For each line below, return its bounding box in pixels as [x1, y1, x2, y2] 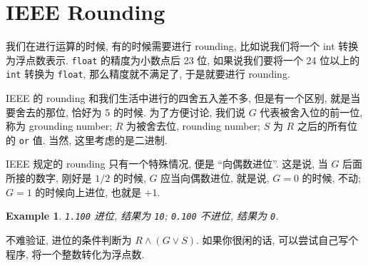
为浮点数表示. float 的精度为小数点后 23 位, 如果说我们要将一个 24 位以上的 [6, 52, 360, 67]
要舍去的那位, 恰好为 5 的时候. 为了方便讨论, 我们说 [6, 104, 245, 119]
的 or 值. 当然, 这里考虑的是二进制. [6, 132, 168, 147]
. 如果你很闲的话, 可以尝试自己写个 [196, 232, 359, 247]
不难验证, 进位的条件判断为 [6, 232, 132, 247]
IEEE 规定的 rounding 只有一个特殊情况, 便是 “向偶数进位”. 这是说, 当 [6, 156, 328, 171]
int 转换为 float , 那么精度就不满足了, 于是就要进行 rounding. [6, 66, 290, 81]
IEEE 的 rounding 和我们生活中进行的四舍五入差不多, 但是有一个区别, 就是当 [6, 91, 361, 106]
